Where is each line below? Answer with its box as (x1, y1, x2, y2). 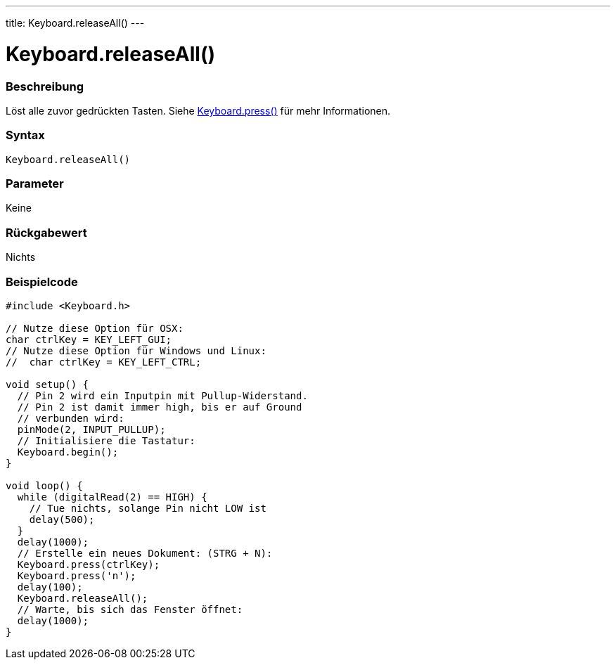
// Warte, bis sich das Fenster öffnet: (17, 603, 243, 615)
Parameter (6, 176, 64, 191)
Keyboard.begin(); (17, 446, 119, 458)
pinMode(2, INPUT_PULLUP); (17, 423, 166, 435)
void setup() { (6, 378, 89, 390)
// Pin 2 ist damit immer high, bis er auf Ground (17, 401, 302, 413)
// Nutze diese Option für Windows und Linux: (6, 344, 267, 356)
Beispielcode (6, 274, 78, 289)
